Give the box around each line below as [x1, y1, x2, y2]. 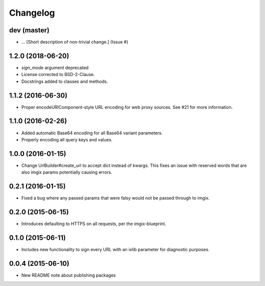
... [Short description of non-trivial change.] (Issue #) [21, 39, 129, 45]
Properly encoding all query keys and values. [21, 136, 113, 142]
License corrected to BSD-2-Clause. [21, 72, 95, 78]
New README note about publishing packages [21, 272, 116, 278]
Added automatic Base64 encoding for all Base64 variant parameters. [21, 130, 163, 136]
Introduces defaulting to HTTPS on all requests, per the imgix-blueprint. [21, 221, 166, 227]
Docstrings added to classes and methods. [21, 78, 108, 84]
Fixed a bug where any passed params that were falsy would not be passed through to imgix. [21, 195, 210, 201]
